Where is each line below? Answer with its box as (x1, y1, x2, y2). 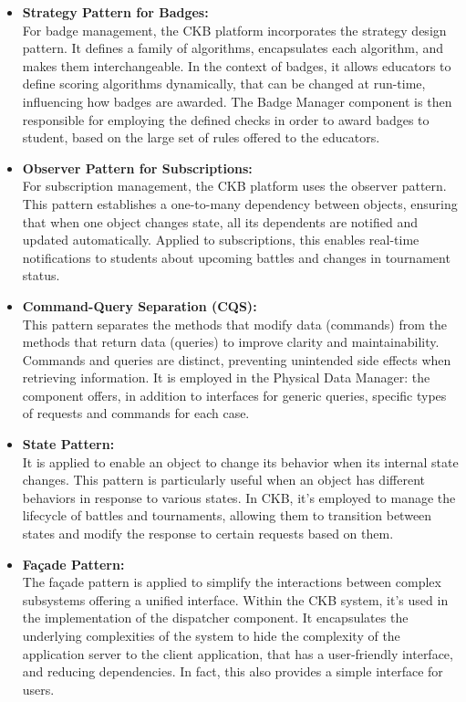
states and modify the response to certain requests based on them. (22, 524, 394, 543)
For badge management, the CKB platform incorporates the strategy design (22, 20, 447, 39)
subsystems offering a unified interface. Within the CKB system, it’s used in (22, 590, 449, 609)
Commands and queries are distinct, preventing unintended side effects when (22, 350, 451, 369)
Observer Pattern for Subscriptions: (22, 158, 253, 177)
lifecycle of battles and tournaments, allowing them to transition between (22, 506, 432, 525)
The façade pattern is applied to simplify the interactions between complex (22, 572, 441, 592)
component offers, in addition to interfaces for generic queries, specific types (22, 385, 447, 404)
